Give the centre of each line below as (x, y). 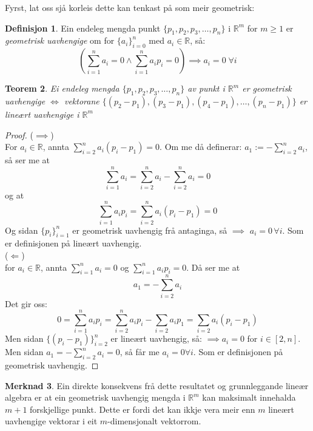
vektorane (82, 100)
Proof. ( (19, 134)
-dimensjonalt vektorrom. (154, 421)
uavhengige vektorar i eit (51, 421)
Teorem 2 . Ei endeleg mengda (62, 88)
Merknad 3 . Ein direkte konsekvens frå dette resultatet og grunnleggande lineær (157, 385)
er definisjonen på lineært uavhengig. (73, 243)
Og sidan (22, 230)
